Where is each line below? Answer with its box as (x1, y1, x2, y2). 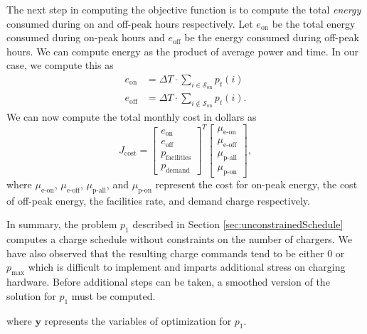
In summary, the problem (6, 217, 117, 232)
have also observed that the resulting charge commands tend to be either (6, 245, 324, 260)
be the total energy (272, 16, 356, 31)
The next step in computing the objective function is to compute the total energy (6, 2, 361, 16)
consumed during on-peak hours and (6, 30, 165, 45)
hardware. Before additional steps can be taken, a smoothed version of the (6, 274, 330, 289)
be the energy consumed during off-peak (184, 30, 359, 45)
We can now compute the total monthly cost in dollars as (6, 109, 257, 124)
